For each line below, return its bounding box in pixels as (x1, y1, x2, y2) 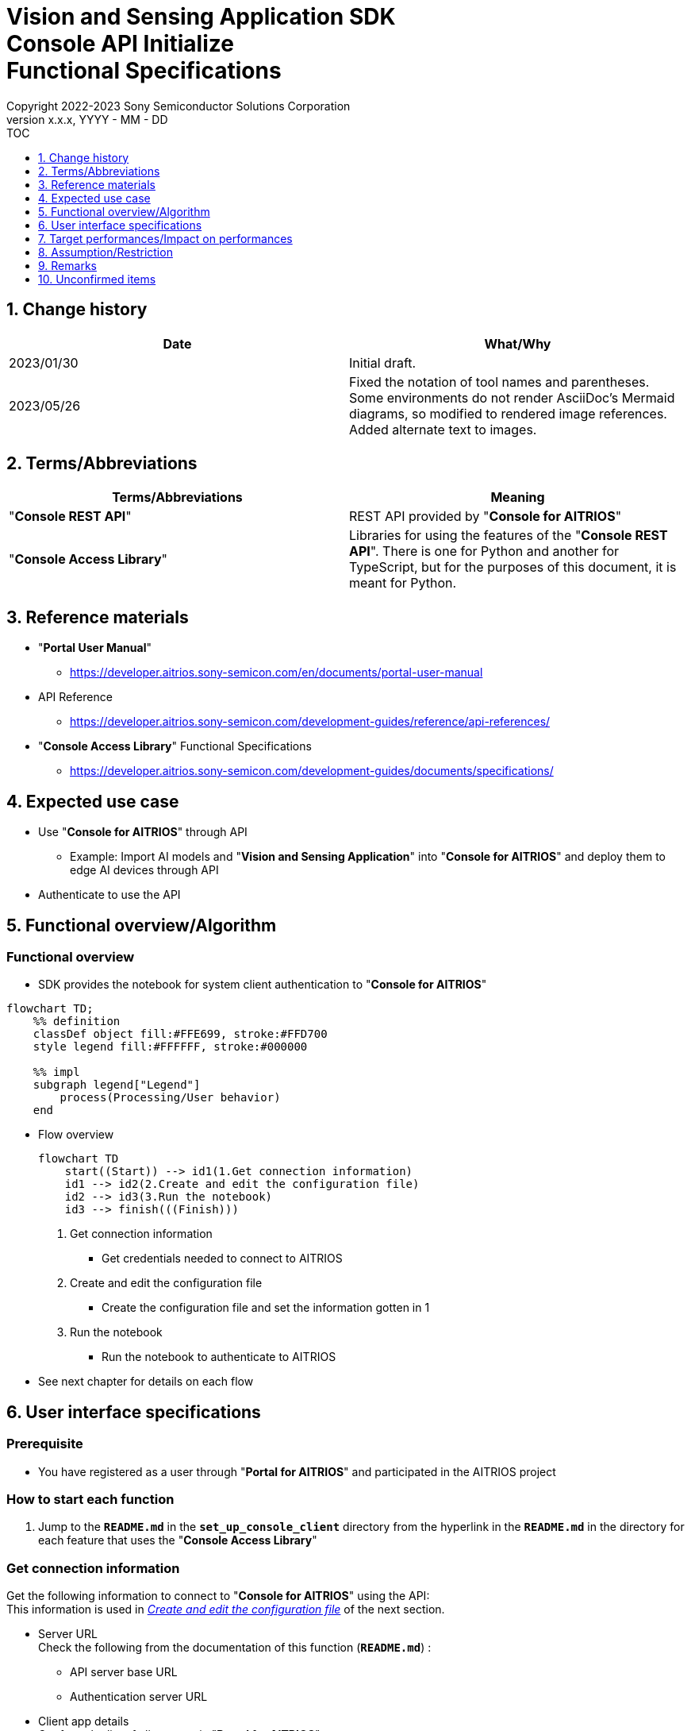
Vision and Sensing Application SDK (6, 3, 396, 30)
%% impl (33, 1066, 80, 1079)
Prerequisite (6, 1436, 83, 1452)
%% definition (33, 1015, 121, 1028)
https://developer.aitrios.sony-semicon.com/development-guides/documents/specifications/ (70, 764, 554, 778)
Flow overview (38, 1128, 114, 1142)
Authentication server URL (70, 1690, 208, 1704)
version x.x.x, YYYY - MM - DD (6, 112, 168, 126)
